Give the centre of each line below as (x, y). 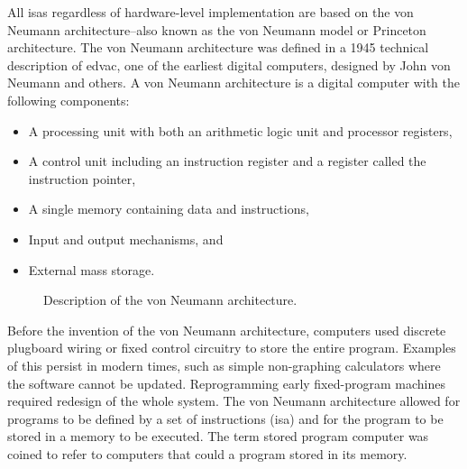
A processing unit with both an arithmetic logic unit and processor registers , (240, 130)
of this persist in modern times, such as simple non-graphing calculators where (224, 365)
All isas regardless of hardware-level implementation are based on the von (211, 12)
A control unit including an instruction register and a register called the (227, 161)
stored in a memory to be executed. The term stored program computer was (218, 436)
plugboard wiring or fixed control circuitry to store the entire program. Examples (232, 348)
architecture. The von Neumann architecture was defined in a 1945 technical (218, 47)
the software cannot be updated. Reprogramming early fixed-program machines (226, 383)
